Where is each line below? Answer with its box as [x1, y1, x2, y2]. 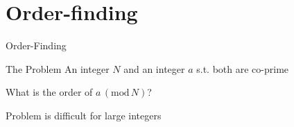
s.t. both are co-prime [196, 61, 289, 76]
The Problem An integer [6, 61, 110, 76]
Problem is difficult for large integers [6, 108, 162, 122]
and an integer [123, 61, 185, 76]
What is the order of [6, 85, 93, 99]
